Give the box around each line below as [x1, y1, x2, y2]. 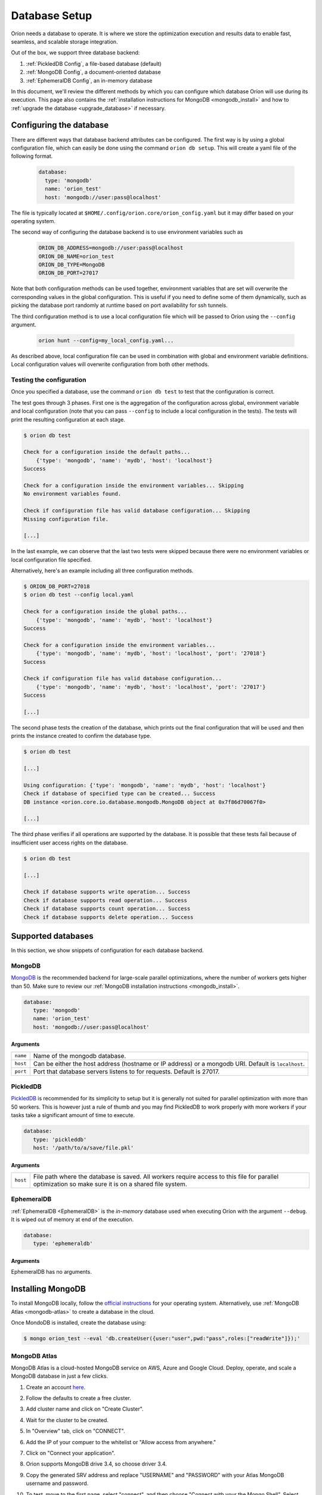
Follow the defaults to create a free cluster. [26, 1395, 131, 1402]
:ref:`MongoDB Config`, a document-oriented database [26, 69, 161, 76]
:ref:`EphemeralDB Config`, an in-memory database [26, 77, 153, 84]
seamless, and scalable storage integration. [11, 38, 119, 45]
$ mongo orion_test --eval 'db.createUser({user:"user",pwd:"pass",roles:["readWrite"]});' [23, 1335, 301, 1342]
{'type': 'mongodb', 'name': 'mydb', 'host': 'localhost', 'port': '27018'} [36, 650, 266, 657]
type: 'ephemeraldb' [33, 1240, 94, 1247]
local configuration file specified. [11, 556, 92, 563]
